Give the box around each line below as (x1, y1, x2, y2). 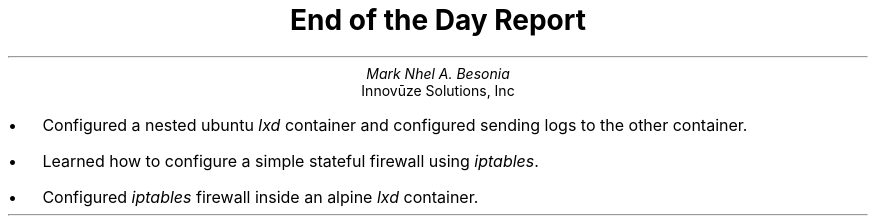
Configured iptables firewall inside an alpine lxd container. (42, 186, 479, 207)
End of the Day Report (290, 3, 586, 37)
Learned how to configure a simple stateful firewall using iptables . (42, 150, 539, 171)
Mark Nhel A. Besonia (366, 64, 510, 82)
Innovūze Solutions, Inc (361, 81, 515, 99)
